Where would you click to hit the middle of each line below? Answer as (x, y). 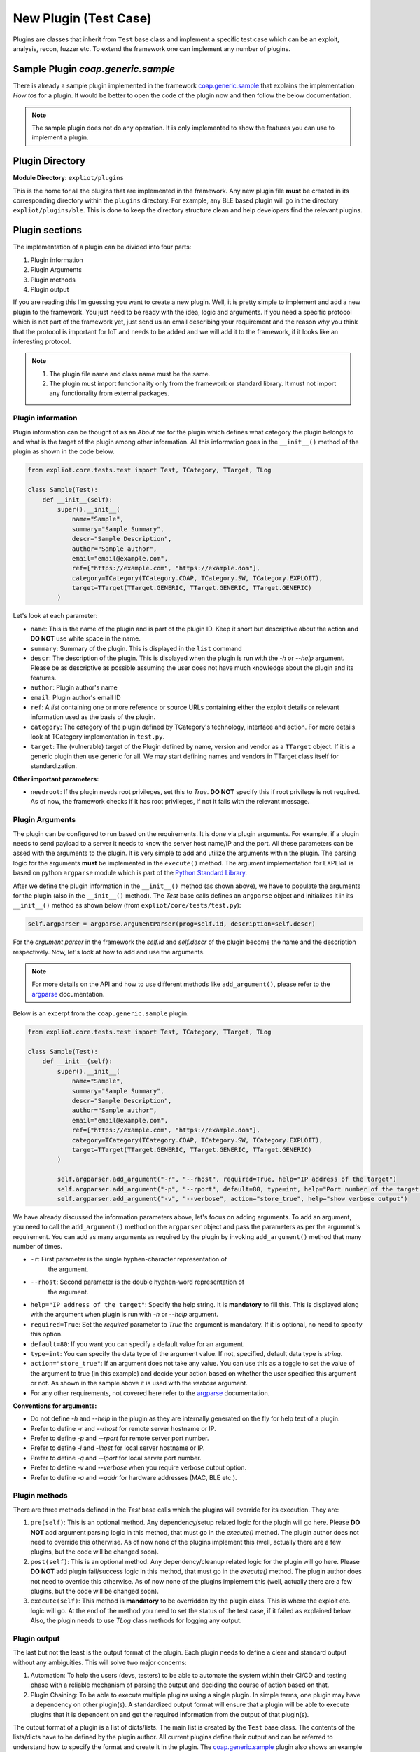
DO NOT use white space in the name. (86, 638)
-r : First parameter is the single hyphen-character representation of (129, 1259)
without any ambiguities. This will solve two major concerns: (100, 1662)
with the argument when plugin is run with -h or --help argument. (124, 1315)
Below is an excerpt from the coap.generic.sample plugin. (101, 1013)
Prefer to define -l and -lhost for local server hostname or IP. (118, 1448)
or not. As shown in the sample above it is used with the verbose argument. (139, 1383)
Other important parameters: (56, 779)
